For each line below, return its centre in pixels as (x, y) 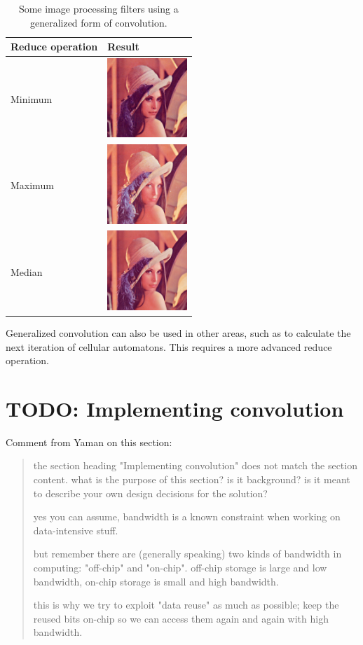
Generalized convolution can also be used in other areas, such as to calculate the (178, 332)
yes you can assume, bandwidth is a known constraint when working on (187, 516)
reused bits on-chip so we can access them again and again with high (181, 618)
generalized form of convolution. (98, 22)
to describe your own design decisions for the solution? (150, 493)
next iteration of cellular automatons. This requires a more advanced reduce (169, 346)
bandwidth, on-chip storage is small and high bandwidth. (156, 581)
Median (27, 271)
